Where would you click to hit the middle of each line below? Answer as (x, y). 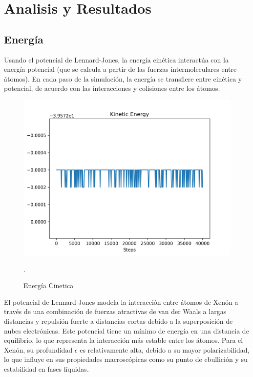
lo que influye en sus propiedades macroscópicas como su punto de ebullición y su (126, 359)
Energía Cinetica (49, 285)
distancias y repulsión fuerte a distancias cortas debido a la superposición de (118, 321)
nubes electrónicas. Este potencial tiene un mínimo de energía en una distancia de (126, 330)
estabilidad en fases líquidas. (46, 368)
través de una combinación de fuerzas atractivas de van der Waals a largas (115, 311)
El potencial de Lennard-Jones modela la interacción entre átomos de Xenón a (121, 302)
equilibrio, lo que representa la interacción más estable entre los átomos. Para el (124, 340)
